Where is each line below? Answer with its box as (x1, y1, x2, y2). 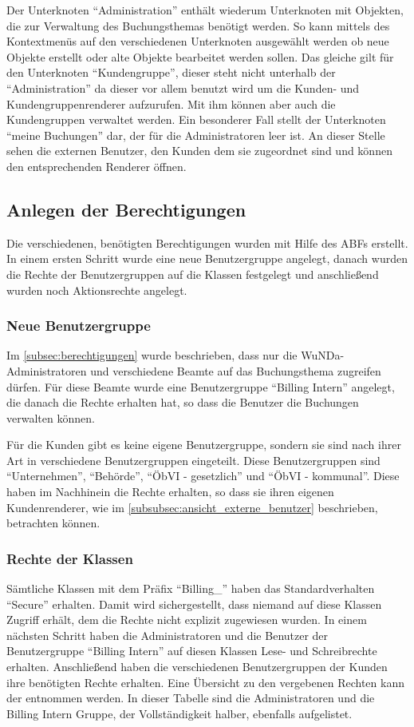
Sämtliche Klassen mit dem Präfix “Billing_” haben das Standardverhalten (6, 580, 375, 597)
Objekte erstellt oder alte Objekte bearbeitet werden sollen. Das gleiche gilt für (6, 48, 394, 65)
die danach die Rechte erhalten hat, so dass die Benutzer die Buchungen (6, 394, 359, 411)
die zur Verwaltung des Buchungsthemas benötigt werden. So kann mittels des (6, 17, 390, 34)
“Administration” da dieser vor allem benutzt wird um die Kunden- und (6, 79, 360, 96)
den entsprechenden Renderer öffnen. (6, 157, 187, 174)
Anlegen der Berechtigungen (6, 197, 246, 221)
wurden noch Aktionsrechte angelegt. (6, 281, 187, 298)
